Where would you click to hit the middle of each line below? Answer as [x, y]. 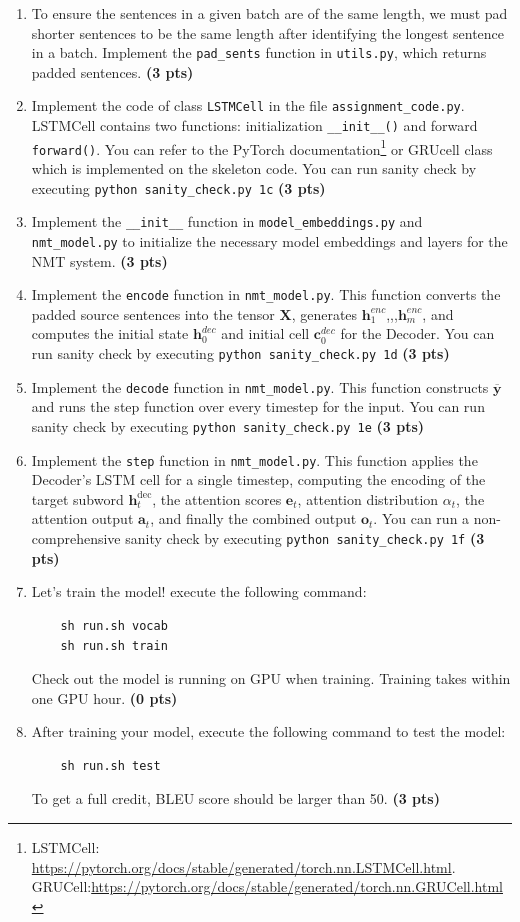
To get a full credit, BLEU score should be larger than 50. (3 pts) [235, 798]
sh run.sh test [110, 765]
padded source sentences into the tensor [153, 313]
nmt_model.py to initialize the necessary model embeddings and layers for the [269, 240]
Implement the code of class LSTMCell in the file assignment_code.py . [248, 105]
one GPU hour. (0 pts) [104, 697]
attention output [82, 518]
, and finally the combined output [253, 518]
